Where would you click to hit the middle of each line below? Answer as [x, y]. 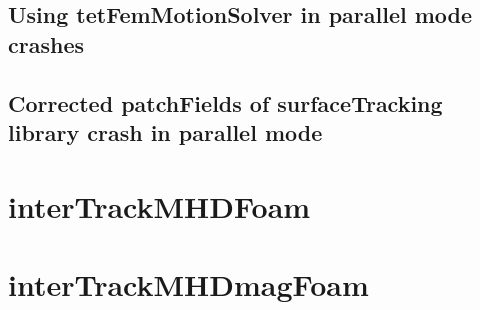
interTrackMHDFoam [159, 205]
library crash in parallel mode [165, 131]
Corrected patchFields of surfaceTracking [225, 102]
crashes [46, 43]
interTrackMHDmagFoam [188, 283]
